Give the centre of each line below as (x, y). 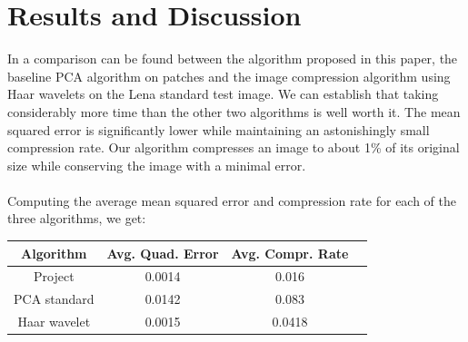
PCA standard (54, 299)
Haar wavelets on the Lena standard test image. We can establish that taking (223, 94)
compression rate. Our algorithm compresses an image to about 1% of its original (234, 147)
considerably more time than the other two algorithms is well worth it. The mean (234, 111)
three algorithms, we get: (77, 218)
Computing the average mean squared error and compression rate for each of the (232, 200)
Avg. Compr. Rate (290, 253)
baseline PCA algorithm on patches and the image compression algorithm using (229, 76)
